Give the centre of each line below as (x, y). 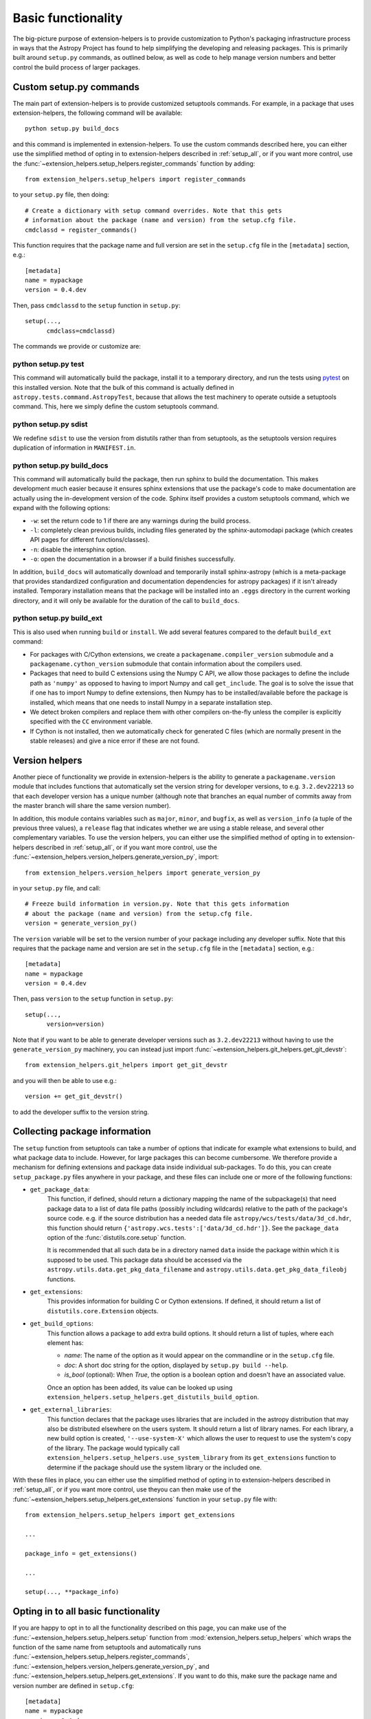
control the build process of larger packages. (77, 67)
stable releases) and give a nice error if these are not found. (115, 741)
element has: (65, 1343)
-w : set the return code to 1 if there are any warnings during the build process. (140, 521)
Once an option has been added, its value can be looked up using (140, 1387)
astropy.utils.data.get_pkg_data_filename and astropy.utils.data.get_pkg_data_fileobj (197, 1269)
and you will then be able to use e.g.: (65, 1080)
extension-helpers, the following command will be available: (98, 113)
